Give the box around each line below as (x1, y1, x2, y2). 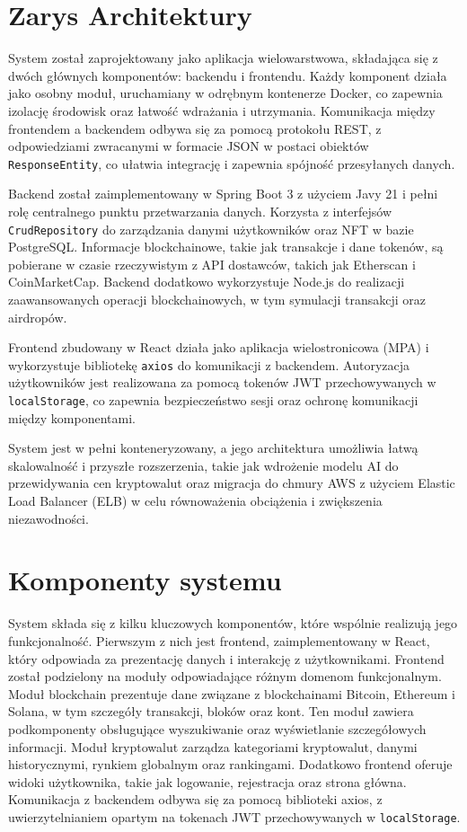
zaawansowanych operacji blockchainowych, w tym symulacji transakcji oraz (8, 289, 427, 308)
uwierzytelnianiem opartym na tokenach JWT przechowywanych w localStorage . (8, 807, 461, 826)
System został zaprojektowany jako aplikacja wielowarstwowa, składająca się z (8, 49, 438, 67)
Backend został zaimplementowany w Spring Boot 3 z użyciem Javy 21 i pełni (8, 184, 438, 203)
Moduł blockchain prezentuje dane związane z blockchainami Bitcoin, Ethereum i (8, 684, 455, 703)
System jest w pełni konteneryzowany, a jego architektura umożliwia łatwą (8, 438, 419, 457)
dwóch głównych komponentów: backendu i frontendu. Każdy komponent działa (8, 66, 447, 84)
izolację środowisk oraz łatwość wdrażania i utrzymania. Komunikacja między (8, 101, 436, 119)
